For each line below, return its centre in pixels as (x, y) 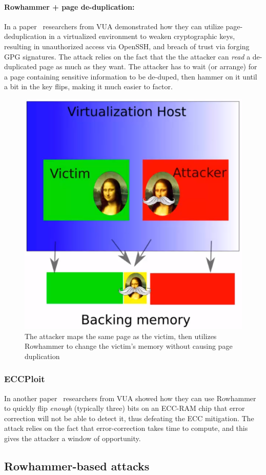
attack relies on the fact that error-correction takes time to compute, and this (126, 428)
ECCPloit (25, 379)
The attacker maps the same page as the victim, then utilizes (121, 336)
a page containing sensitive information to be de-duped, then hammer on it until (131, 76)
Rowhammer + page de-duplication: (69, 6)
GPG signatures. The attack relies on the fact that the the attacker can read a (127, 56)
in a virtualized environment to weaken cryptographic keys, (142, 36)
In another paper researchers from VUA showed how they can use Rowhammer (130, 398)
